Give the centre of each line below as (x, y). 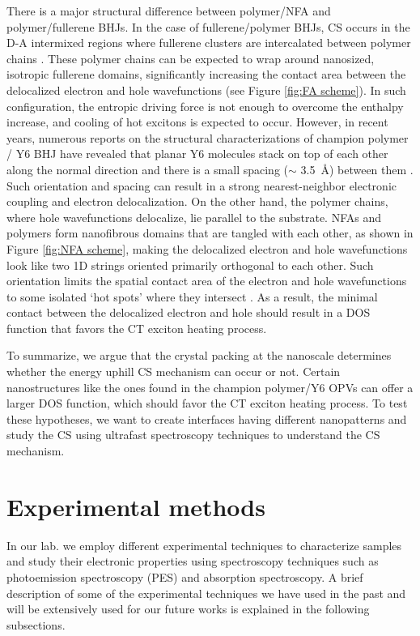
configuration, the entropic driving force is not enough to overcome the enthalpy (205, 106)
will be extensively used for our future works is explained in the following (188, 609)
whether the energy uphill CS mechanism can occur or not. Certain (174, 371)
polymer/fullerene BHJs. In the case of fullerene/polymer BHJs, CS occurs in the (208, 26)
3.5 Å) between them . (357, 169)
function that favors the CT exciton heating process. (137, 328)
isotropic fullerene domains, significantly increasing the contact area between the (206, 74)
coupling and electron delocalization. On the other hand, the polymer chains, (197, 201)
